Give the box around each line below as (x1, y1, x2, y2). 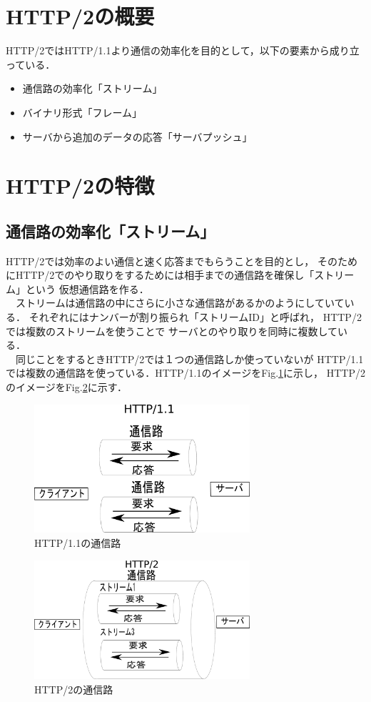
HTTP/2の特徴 (6, 171, 155, 200)
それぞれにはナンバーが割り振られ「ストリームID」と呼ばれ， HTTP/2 (29, 310, 362, 325)
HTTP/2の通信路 (34, 681, 113, 696)
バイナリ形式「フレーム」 (22, 104, 143, 119)
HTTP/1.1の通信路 (34, 535, 121, 550)
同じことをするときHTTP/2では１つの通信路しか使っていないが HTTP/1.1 (15, 351, 364, 366)
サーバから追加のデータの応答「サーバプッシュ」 (22, 129, 253, 144)
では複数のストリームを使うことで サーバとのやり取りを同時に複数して (6, 323, 338, 338)
